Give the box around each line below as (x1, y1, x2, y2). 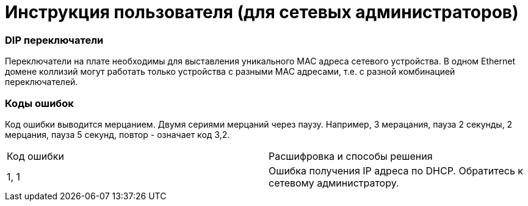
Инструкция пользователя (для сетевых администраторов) (5, 2, 519, 22)
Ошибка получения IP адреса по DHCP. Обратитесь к (269, 164, 524, 177)
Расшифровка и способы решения (269, 149, 433, 162)
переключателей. (5, 77, 78, 88)
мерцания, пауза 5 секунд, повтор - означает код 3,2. (5, 129, 230, 140)
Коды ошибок (5, 97, 74, 109)
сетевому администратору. (269, 176, 399, 189)
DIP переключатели (5, 33, 104, 46)
